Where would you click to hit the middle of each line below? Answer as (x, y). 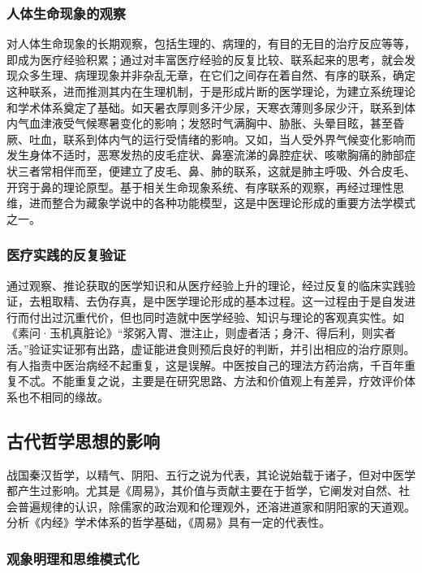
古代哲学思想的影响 (83, 440)
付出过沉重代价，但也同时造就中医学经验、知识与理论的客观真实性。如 (216, 317)
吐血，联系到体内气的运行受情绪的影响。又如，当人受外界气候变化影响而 (222, 139)
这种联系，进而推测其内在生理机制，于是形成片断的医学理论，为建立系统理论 (211, 91)
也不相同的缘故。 (63, 396)
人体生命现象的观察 (67, 13)
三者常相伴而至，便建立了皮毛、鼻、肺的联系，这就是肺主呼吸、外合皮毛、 (216, 170)
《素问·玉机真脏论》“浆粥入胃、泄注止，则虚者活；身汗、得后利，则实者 (201, 333)
